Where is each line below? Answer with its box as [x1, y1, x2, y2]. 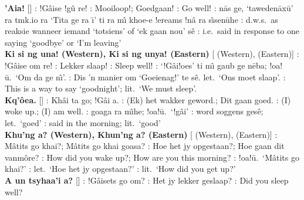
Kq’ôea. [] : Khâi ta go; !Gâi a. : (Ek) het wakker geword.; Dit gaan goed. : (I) [5, 93, 291, 106]
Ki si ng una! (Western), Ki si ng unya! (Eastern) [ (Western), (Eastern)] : [5, 48, 299, 60]
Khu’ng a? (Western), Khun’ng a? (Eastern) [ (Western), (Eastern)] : [5, 128, 278, 140]
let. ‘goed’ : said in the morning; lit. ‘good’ [5, 116, 161, 128]
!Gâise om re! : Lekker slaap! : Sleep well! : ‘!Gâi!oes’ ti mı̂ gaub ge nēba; [5, 59, 267, 71]
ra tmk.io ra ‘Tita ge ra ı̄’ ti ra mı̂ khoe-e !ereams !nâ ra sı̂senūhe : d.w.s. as [5, 13, 278, 25]
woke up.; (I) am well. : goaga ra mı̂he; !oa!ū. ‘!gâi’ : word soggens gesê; [5, 105, 264, 117]
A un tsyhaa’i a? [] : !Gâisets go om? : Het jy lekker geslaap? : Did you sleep [5, 174, 289, 186]
